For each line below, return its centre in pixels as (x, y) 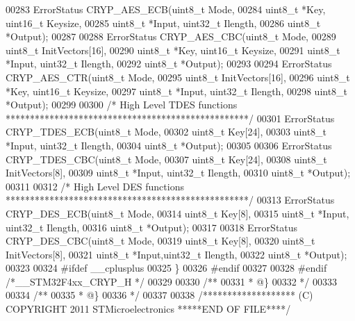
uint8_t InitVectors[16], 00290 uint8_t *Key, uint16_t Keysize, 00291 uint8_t (173, 50)
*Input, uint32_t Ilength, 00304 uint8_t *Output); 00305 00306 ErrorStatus (169, 145)
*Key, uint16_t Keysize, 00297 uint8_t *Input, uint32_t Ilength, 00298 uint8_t (177, 91)
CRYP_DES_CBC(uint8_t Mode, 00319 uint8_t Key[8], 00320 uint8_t (160, 241)
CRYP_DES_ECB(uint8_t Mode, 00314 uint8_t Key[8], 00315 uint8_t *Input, (177, 213)
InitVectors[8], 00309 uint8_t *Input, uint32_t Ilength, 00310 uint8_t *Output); (178, 173)
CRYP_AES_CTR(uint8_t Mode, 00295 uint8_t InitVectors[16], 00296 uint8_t (178, 77)
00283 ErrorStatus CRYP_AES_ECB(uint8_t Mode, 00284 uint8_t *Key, (166, 9)
